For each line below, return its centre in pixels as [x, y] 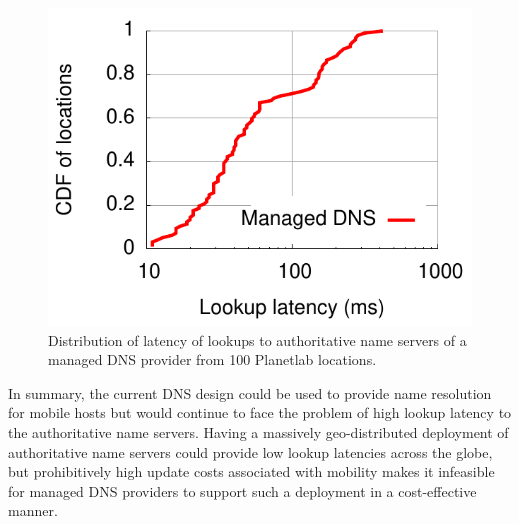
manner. [33, 510]
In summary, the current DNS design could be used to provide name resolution [250, 392]
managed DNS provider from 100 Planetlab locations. [212, 359]
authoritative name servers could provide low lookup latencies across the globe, [250, 451]
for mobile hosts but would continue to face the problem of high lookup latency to [260, 412]
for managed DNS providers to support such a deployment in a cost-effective [242, 490]
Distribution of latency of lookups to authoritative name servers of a [257, 339]
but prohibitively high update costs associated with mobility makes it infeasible [251, 471]
